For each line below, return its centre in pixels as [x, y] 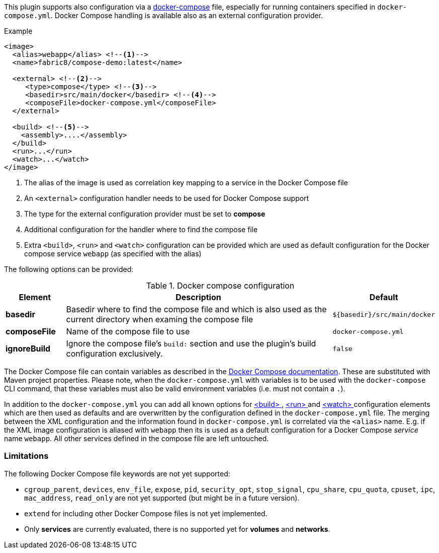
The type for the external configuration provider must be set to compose [145, 214]
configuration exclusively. [114, 354]
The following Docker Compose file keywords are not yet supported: [117, 473]
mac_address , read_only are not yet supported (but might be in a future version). [162, 498]
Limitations [26, 456]
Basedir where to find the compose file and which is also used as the [196, 309]
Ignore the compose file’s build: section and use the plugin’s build [191, 343]
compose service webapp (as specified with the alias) [113, 254]
